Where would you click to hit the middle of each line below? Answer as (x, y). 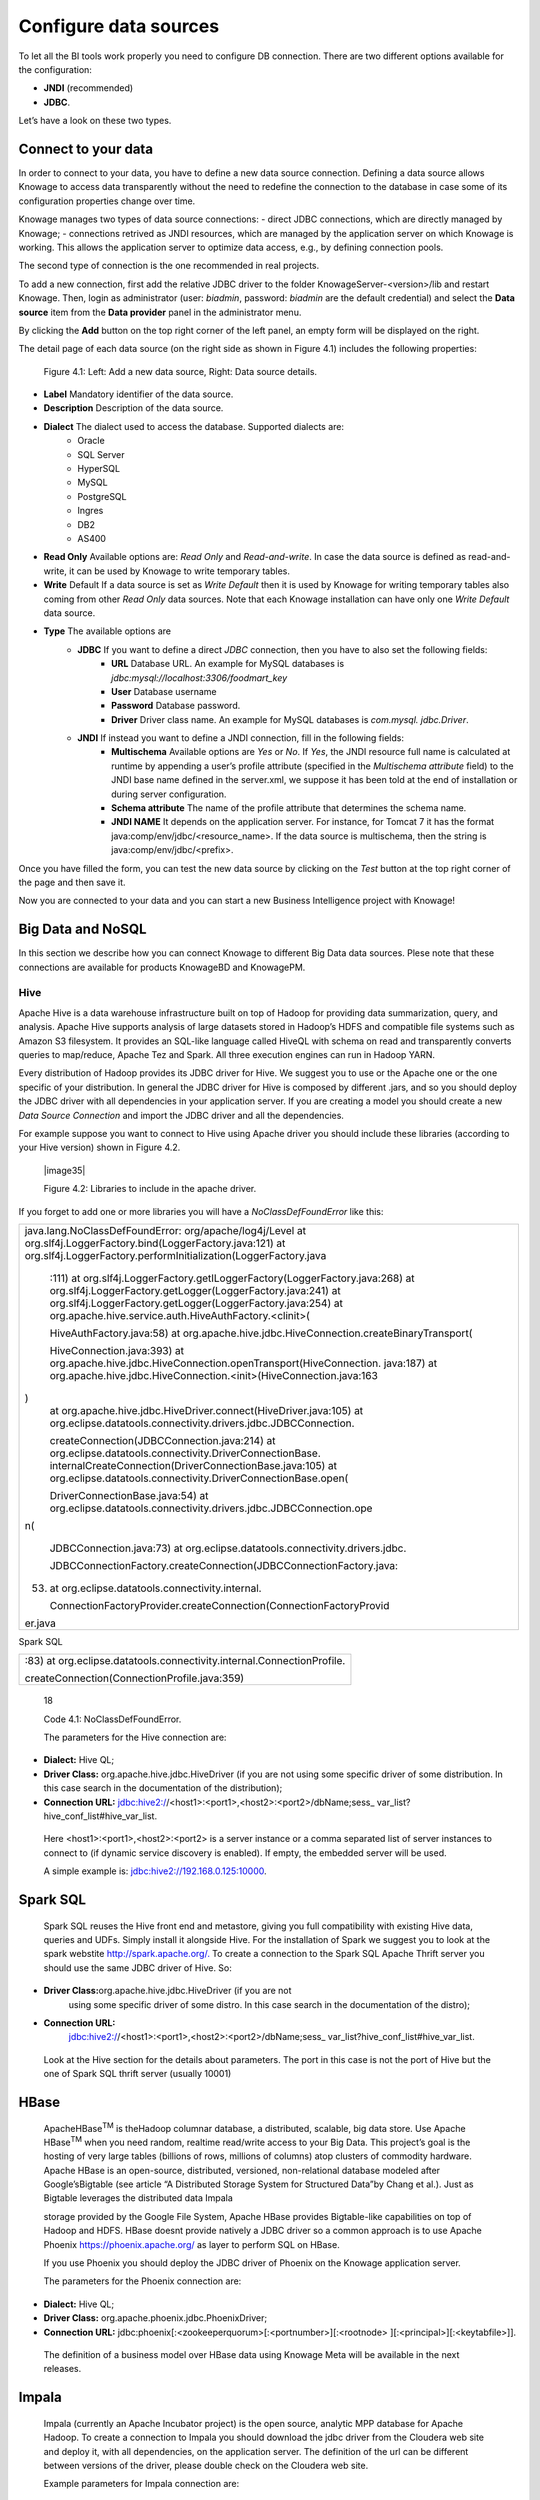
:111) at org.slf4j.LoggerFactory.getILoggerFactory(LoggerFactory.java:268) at (232, 1278)
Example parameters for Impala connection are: (141, 2484)
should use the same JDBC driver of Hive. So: (137, 1967)
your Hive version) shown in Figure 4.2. (99, 1147)
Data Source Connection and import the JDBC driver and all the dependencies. (181, 1115)
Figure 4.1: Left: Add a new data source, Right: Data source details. (180, 371)
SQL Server (101, 454)
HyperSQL (98, 469)
